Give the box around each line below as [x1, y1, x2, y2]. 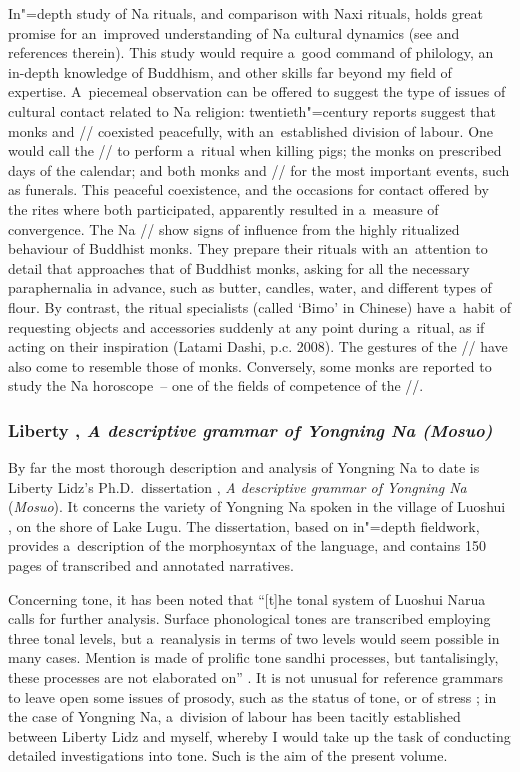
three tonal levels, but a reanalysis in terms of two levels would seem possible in [8, 627, 500, 648]
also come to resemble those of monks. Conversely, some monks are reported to [8, 355, 492, 376]
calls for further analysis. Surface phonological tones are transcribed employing [8, 608, 491, 629]
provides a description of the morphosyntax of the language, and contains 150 [8, 535, 487, 556]
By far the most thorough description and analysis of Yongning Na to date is [8, 457, 480, 478]
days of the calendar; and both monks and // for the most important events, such [8, 159, 510, 180]
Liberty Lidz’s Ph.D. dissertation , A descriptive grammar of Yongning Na [8, 476, 467, 497]
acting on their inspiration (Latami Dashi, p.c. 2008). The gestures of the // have [8, 336, 508, 357]
